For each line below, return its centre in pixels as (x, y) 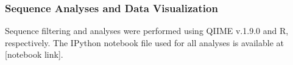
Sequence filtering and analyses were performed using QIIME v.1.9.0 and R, (147, 31)
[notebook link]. (34, 54)
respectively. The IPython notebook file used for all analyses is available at (144, 42)
